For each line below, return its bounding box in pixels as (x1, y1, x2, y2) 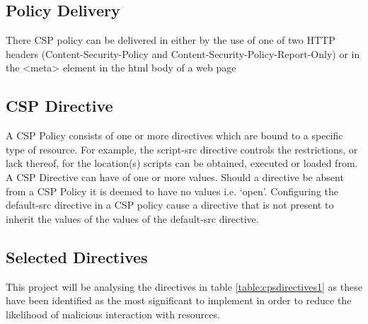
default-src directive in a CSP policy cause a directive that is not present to (6, 197, 334, 212)
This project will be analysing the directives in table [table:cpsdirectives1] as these (6, 279, 362, 294)
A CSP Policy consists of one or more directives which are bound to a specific (6, 128, 343, 143)
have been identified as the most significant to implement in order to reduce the (6, 293, 352, 308)
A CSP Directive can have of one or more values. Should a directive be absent (6, 169, 344, 184)
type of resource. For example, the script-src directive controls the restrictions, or (6, 141, 358, 156)
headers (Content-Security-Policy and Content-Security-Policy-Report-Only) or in (6, 46, 360, 61)
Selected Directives (6, 245, 148, 267)
